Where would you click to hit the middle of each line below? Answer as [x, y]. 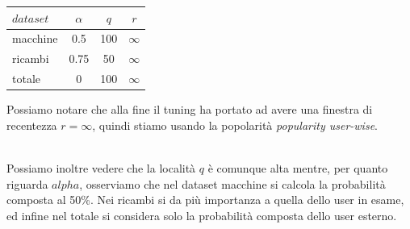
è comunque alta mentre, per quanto [298, 167]
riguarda [27, 183]
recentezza [32, 125]
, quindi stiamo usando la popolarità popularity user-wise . [235, 125]
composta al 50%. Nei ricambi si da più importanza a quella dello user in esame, [205, 200]
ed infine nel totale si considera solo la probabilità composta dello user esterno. [202, 215]
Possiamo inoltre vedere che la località [101, 167]
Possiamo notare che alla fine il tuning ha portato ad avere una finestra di [190, 109]
